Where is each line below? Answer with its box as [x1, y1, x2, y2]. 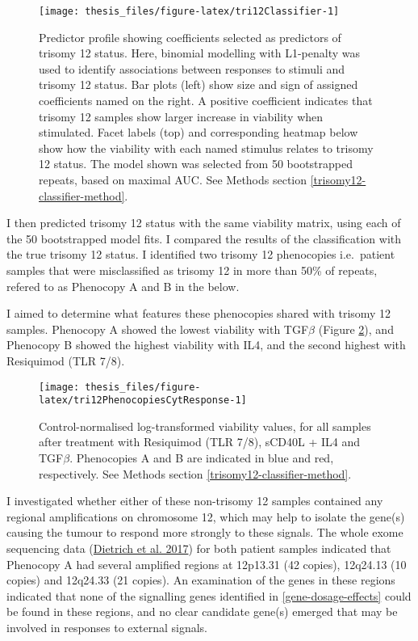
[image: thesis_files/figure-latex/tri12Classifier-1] [39, 6, 340, 17]
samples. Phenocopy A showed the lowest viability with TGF [6, 320, 309, 337]
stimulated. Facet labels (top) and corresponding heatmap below [39, 124, 358, 141]
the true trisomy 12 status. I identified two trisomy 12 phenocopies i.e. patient [6, 246, 395, 263]
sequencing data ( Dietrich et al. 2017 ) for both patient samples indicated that [6, 540, 391, 556]
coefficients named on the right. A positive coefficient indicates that [39, 92, 373, 109]
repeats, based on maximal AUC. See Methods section [39, 171, 307, 188]
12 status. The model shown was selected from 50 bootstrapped [39, 155, 353, 172]
